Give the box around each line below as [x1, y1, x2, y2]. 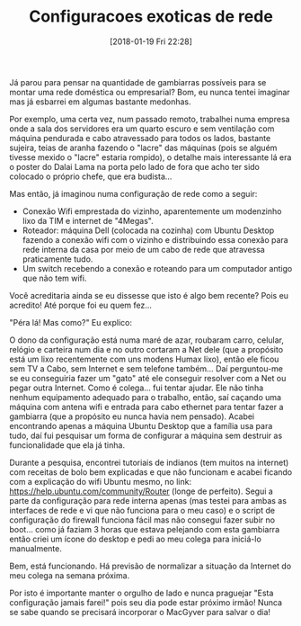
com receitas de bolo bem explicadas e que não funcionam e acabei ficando [9, 466, 293, 478]
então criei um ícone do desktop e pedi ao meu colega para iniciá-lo [9, 533, 262, 544]
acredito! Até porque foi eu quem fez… [9, 300, 153, 310]
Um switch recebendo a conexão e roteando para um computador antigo [22, 263, 293, 273]
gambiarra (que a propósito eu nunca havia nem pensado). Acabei [9, 411, 255, 422]
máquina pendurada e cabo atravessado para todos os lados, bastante [9, 132, 271, 143]
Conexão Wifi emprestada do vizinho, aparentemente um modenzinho [22, 205, 282, 217]
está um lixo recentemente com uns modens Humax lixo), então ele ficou [9, 353, 279, 364]
